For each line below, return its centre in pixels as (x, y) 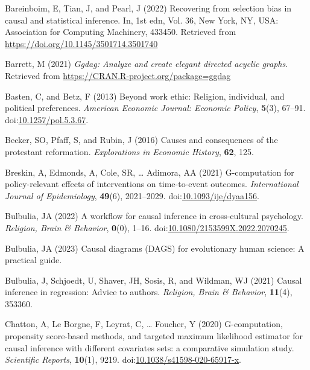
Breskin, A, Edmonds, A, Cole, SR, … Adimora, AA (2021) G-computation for (150, 172)
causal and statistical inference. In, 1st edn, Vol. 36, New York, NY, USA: (142, 20)
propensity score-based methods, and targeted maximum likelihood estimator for (154, 336)
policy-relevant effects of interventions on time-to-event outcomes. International (152, 184)
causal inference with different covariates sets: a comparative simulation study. (150, 347)
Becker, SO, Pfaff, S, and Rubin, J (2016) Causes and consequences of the (141, 140)
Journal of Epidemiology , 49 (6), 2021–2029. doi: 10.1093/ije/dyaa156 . (132, 195)
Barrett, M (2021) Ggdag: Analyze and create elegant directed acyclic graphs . (147, 64)
